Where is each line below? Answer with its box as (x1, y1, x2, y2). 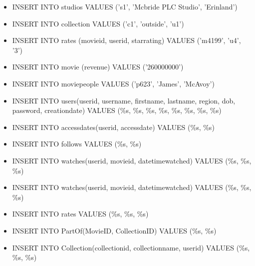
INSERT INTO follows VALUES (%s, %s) (12, 138, 142, 149)
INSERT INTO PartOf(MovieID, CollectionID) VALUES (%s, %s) (12, 225, 217, 235)
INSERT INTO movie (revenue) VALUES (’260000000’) (12, 61, 184, 72)
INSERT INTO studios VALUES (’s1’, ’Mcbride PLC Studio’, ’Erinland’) (12, 1, 238, 11)
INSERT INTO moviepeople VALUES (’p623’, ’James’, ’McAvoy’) (12, 78, 215, 88)
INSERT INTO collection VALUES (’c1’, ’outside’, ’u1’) (12, 18, 184, 28)
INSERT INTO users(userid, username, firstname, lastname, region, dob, (12, 95, 236, 105)
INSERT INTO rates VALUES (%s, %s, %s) (12, 208, 149, 219)
